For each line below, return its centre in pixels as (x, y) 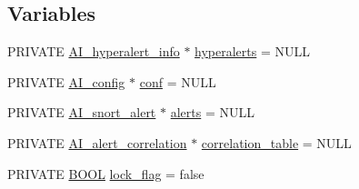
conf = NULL (178, 81)
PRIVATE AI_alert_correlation (97, 142)
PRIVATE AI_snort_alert (82, 112)
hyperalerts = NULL (253, 51)
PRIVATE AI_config (66, 81)
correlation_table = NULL (276, 142)
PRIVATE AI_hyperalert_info (94, 51)
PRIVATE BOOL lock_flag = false (106, 173)
